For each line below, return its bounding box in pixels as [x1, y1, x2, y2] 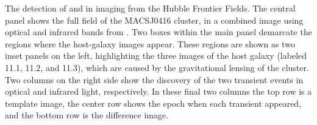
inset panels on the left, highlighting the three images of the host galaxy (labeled [5, 49, 307, 62]
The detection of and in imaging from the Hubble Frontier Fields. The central [5, 2, 296, 14]
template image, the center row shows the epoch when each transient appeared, [5, 96, 302, 109]
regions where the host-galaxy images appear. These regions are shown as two [5, 37, 295, 50]
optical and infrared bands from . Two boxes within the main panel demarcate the [5, 25, 312, 38]
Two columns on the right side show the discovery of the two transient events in [5, 73, 304, 86]
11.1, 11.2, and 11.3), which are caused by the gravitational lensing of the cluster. [5, 61, 309, 73]
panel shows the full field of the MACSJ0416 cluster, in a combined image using [5, 13, 304, 26]
